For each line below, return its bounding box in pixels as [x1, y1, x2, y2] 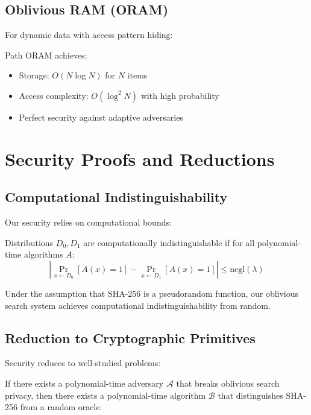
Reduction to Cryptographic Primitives [5, 328, 256, 347]
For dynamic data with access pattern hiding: [5, 28, 173, 41]
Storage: [19, 69, 49, 81]
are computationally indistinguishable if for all [83, 236, 255, 249]
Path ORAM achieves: [5, 48, 87, 61]
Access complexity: [19, 89, 89, 101]
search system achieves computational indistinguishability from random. [5, 299, 271, 311]
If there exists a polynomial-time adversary [5, 376, 164, 389]
